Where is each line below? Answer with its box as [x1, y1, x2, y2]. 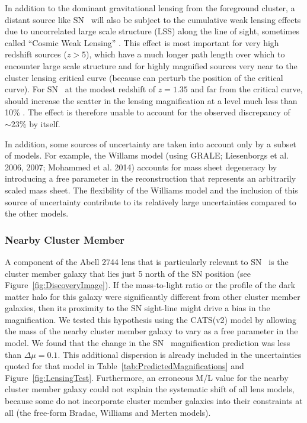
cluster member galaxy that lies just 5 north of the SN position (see [5, 267, 251, 279]
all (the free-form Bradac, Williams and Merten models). [5, 406, 211, 418]
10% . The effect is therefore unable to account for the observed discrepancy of [5, 106, 290, 118]
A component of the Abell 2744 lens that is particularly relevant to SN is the [5, 255, 289, 267]
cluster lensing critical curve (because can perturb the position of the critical [5, 71, 283, 83]
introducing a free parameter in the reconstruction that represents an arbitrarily [5, 172, 296, 185]
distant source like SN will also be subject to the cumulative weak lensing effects [5, 13, 301, 25]
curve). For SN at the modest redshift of [5, 83, 156, 95]
